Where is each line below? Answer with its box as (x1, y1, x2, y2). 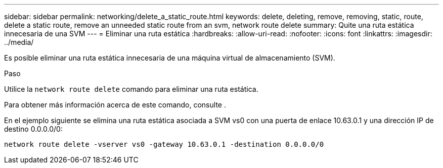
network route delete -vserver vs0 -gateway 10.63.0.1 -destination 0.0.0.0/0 (4, 140, 324, 148)
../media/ (4, 38, 34, 46)
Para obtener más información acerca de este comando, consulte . (4, 100, 226, 109)
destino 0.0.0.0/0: (4, 125, 63, 133)
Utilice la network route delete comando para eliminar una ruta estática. (4, 85, 258, 93)
